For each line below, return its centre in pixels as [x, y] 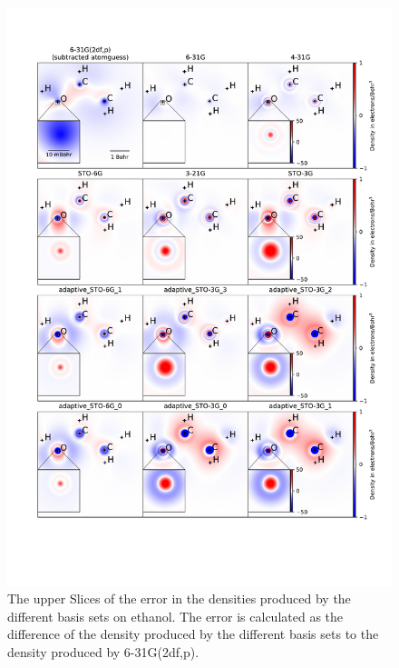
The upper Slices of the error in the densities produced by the [179, 598]
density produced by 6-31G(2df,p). [103, 651]
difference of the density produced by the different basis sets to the [193, 634]
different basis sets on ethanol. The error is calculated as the [175, 616]
